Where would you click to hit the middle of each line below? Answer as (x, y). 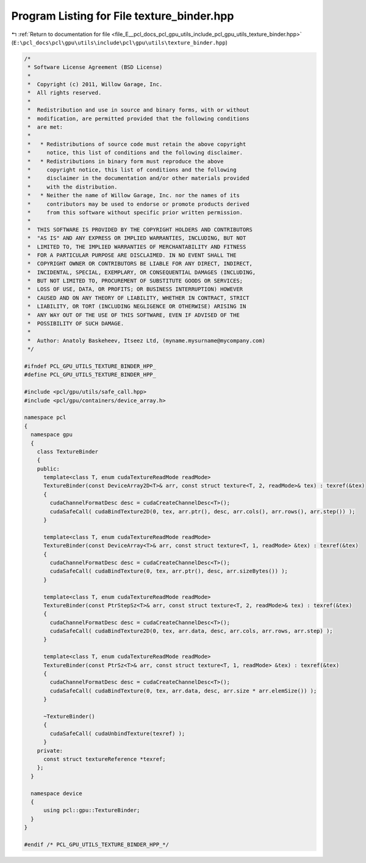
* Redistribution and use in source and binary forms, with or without (138, 110)
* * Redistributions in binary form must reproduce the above (126, 161)
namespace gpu (52, 435)
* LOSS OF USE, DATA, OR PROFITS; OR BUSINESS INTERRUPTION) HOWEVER (135, 289)
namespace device (56, 793)
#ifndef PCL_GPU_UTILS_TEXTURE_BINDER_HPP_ (90, 366)
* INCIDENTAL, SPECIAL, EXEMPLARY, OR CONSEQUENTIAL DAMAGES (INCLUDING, (142, 272)
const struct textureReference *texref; (105, 759)
